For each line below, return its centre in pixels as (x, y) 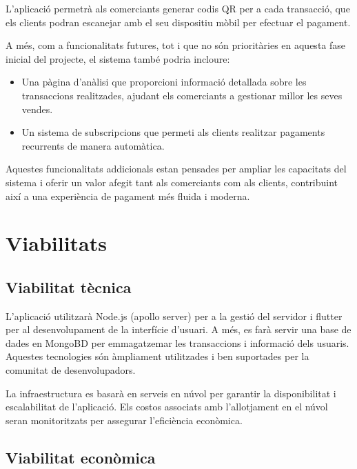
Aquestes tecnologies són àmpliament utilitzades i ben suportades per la (157, 356)
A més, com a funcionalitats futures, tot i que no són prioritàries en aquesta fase (176, 45)
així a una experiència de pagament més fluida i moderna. (128, 196)
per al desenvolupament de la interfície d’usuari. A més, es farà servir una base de (178, 329)
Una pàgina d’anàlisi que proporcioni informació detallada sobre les (164, 82)
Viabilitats (57, 243)
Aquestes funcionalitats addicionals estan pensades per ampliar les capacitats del (176, 169)
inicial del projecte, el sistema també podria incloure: (118, 58)
